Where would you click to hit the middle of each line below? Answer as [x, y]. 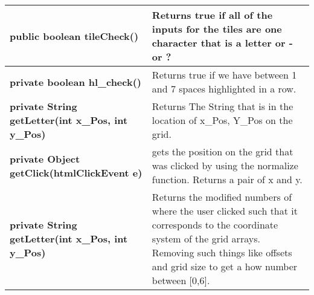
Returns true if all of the [212, 15]
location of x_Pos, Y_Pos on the [222, 120]
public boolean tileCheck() [74, 36]
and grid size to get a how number [225, 266]
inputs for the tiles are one [217, 29]
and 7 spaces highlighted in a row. [224, 89]
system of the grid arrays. [206, 238]
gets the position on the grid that [223, 151]
